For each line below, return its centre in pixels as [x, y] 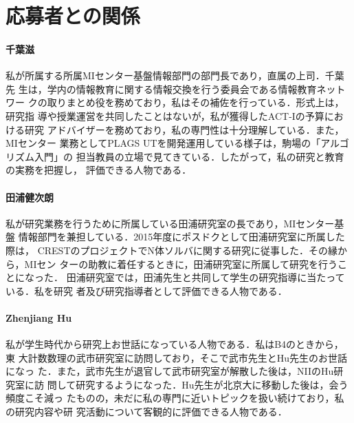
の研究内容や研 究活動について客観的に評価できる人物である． [146, 412]
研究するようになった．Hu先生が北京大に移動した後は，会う [212, 384]
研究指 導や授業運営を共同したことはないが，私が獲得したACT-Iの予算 [165, 115]
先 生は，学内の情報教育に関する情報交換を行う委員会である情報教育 [161, 89]
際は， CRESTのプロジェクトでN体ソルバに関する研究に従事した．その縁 [172, 250]
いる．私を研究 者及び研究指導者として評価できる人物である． [146, 290]
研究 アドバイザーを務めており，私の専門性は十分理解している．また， [184, 129]
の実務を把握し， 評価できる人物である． [99, 170]
